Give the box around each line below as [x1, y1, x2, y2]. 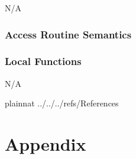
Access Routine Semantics [5, 27, 132, 41]
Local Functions [5, 54, 82, 69]
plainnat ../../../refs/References [5, 97, 119, 109]
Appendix [5, 132, 86, 156]
